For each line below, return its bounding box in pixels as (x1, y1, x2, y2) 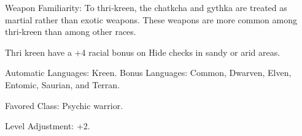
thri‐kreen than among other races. (5, 25, 136, 38)
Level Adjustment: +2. (5, 119, 90, 132)
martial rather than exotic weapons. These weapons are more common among (5, 13, 297, 26)
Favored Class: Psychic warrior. (5, 99, 123, 111)
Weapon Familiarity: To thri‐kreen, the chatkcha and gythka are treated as (5, 1, 287, 13)
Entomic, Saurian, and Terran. (5, 78, 120, 91)
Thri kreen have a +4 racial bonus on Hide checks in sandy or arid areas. (5, 45, 281, 58)
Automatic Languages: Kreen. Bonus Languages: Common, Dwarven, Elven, (5, 66, 292, 79)
